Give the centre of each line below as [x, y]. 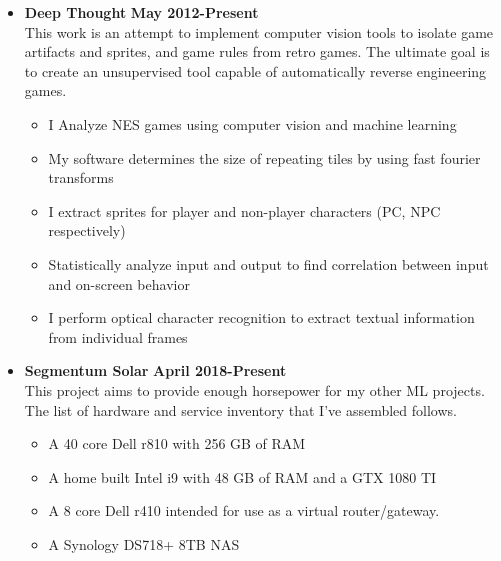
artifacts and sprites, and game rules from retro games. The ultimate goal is [257, 51]
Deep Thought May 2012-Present [141, 12]
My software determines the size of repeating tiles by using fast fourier [264, 157]
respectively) [87, 230]
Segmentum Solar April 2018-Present [155, 370]
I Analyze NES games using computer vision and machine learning [252, 123]
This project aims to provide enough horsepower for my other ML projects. [254, 389]
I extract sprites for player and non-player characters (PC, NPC [244, 210]
